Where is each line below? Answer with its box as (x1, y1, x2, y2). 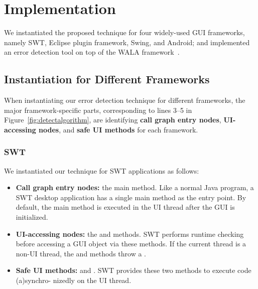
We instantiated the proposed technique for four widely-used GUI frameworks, (4, 27, 245, 38)
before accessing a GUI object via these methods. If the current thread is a (16, 238, 246, 249)
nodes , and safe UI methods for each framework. (39, 124, 198, 134)
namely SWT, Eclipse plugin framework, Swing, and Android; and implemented (4, 37, 250, 47)
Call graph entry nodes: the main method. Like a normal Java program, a (16, 182, 254, 193)
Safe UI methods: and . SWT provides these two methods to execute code (16, 265, 251, 275)
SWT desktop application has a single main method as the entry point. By (16, 192, 246, 202)
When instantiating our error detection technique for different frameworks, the (4, 95, 245, 105)
